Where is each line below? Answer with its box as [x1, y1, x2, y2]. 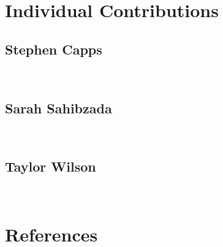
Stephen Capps [5, 39, 102, 58]
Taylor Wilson [5, 157, 96, 176]
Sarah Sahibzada [5, 98, 112, 117]
